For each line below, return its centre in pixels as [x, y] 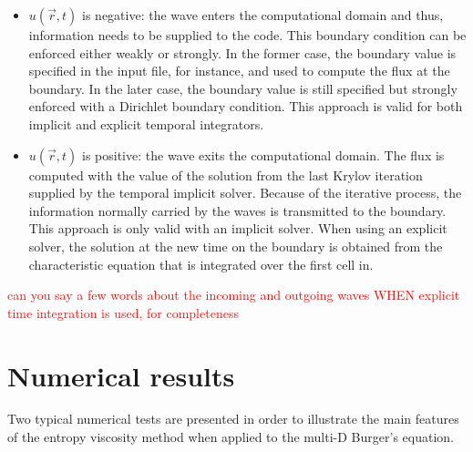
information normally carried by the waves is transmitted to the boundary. [237, 210]
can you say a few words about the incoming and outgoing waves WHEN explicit [234, 295]
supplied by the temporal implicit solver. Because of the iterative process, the [245, 193]
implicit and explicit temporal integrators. [146, 123]
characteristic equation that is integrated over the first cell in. [201, 264]
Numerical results [121, 375]
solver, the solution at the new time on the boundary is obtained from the [236, 246]
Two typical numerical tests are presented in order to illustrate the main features [233, 419]
